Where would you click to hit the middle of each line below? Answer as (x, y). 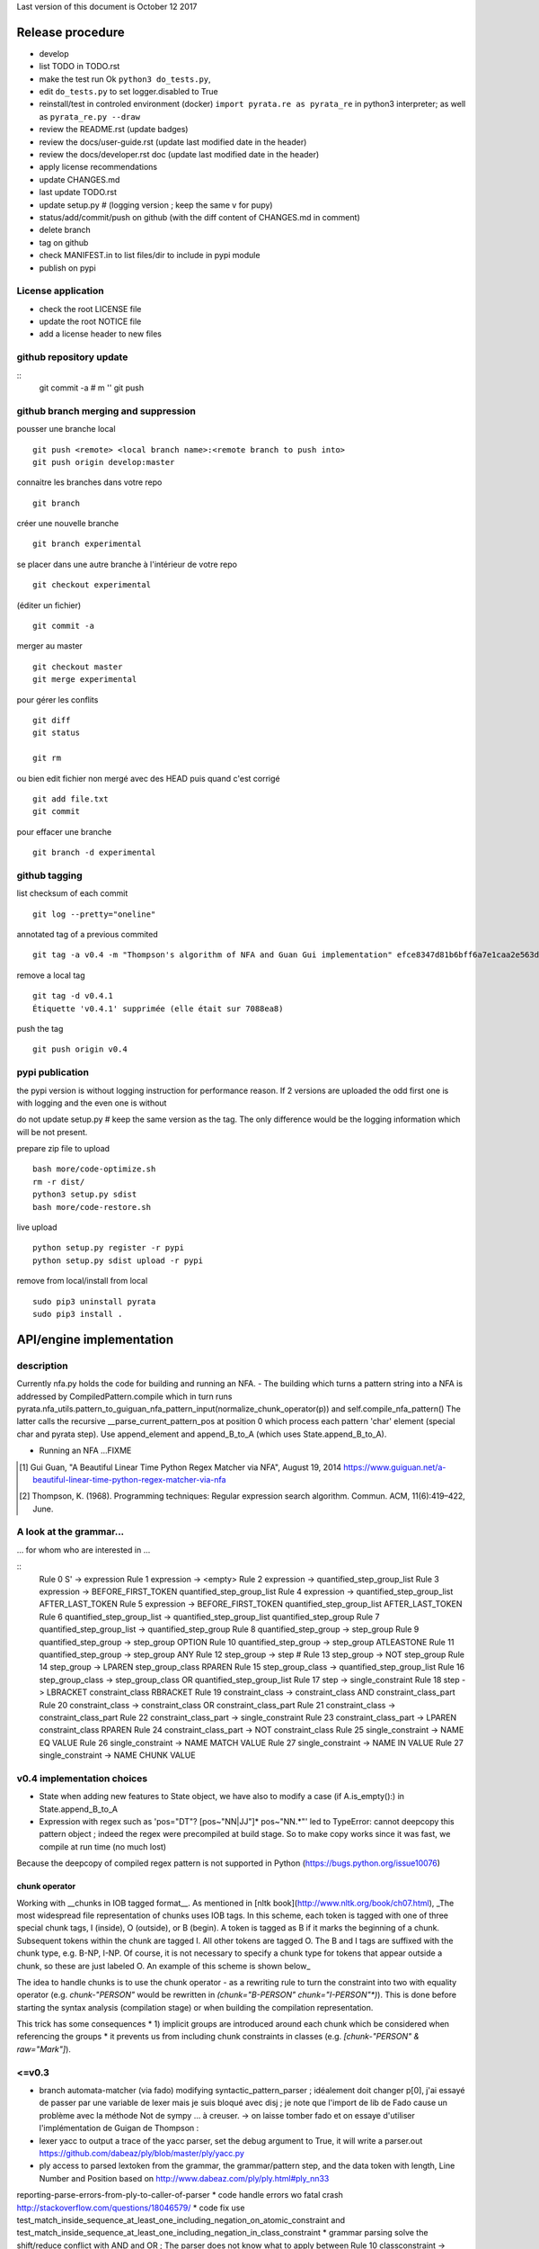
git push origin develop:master (104, 462)
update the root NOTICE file (90, 322)
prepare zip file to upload (63, 1149)
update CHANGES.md (80, 179)
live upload (37, 1227)
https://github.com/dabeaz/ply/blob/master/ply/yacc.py (141, 2153)
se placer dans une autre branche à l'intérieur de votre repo (127, 564)
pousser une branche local (66, 429)
